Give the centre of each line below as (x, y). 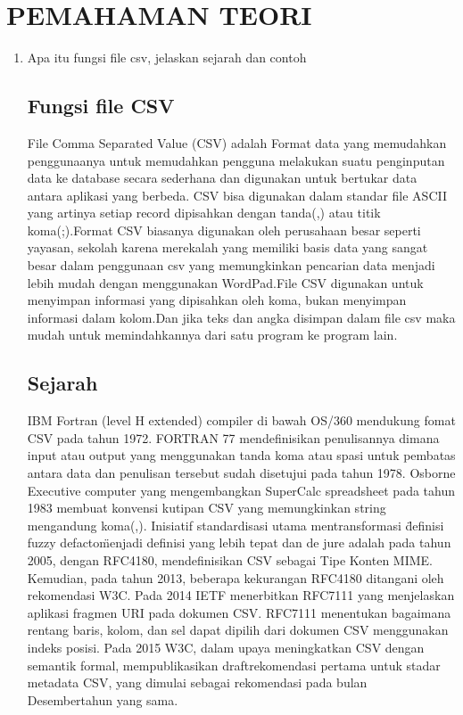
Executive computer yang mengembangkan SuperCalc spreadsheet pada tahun (241, 490)
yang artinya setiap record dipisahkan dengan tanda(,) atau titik (204, 213)
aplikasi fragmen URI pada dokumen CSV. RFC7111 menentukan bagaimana (239, 612)
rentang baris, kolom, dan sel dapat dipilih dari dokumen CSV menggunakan (238, 630)
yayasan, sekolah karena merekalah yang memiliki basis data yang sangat (227, 247)
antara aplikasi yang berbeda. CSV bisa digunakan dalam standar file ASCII (237, 195)
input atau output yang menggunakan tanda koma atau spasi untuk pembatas (241, 455)
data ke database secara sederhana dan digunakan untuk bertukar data (222, 178)
